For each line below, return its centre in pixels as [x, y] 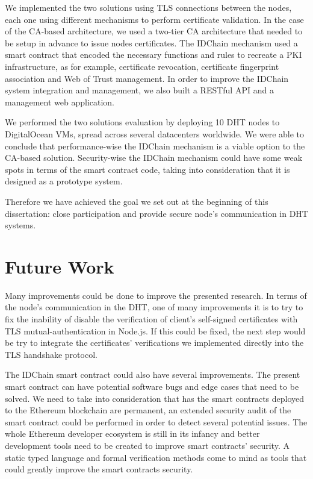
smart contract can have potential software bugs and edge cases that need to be [152, 386]
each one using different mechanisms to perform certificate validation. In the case [154, 19]
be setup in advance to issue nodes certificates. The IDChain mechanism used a [151, 42]
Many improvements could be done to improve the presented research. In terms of [156, 295]
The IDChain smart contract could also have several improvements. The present [153, 374]
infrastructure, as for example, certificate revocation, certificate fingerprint [142, 66]
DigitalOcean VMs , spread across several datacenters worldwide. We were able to [155, 133]
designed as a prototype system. [64, 181]
